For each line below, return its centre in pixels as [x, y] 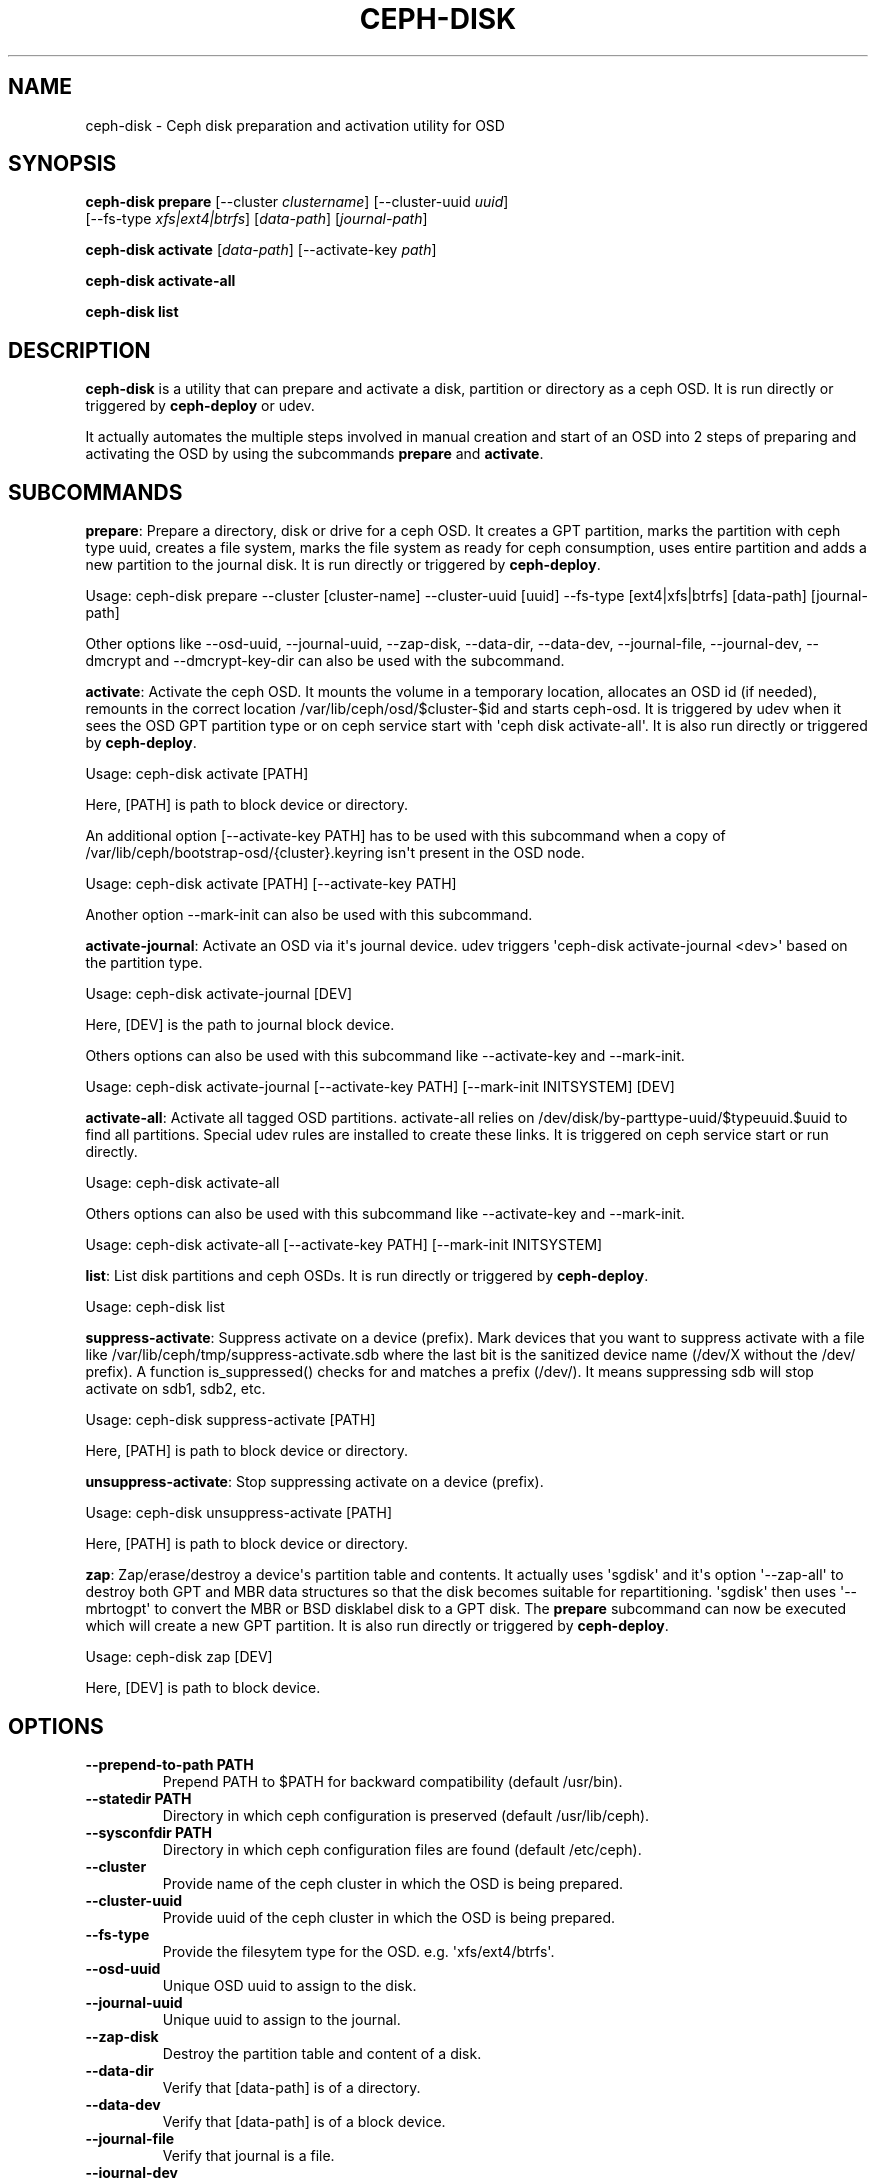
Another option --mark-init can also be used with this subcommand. [309, 915]
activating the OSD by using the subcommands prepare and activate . [314, 454]
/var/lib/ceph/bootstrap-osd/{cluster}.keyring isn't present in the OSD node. [335, 853]
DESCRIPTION [79, 350]
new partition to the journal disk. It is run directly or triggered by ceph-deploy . [343, 565]
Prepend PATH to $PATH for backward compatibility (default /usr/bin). [392, 1781]
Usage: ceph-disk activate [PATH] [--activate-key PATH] [271, 884]
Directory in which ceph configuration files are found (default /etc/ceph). [402, 1849]
